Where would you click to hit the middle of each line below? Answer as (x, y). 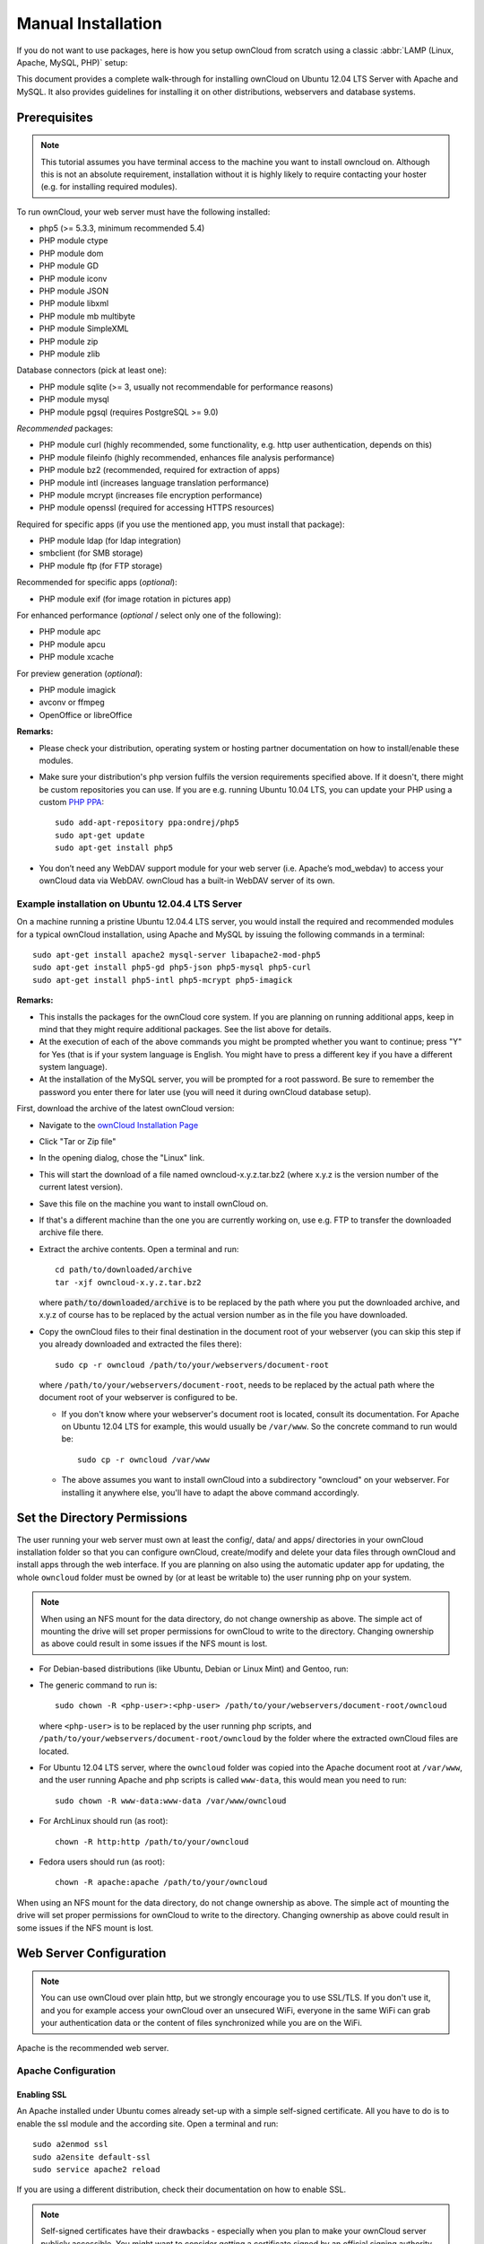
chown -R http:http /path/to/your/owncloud (152, 1841)
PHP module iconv (73, 278)
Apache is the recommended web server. (93, 2047)
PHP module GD (69, 266)
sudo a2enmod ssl (70, 2144)
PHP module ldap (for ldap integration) (110, 541)
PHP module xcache (76, 657)
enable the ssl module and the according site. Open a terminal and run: (147, 2124)
